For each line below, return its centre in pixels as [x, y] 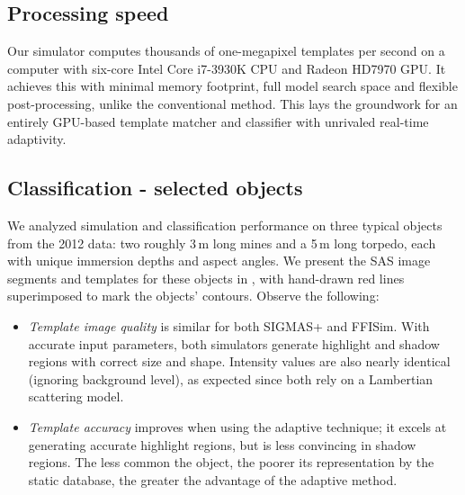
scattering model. [76, 396]
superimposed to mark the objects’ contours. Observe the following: [193, 296]
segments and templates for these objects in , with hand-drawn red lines [206, 278]
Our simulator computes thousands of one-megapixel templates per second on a [226, 51]
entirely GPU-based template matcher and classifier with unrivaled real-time [218, 121]
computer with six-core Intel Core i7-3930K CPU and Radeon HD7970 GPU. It [227, 68]
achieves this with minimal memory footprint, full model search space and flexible [232, 86]
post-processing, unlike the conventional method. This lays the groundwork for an [232, 103]
